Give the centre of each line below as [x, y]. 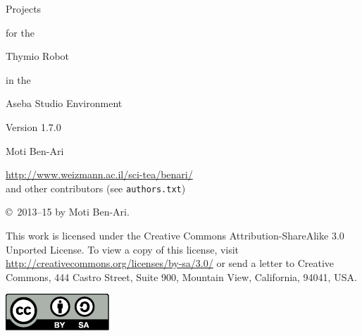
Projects [24, 8]
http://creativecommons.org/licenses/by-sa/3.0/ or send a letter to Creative [170, 263]
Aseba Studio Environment [64, 103]
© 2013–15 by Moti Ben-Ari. [68, 212]
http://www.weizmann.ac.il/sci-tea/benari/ [99, 174]
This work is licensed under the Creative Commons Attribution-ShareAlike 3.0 [175, 235]
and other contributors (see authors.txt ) [96, 188]
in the [18, 79]
